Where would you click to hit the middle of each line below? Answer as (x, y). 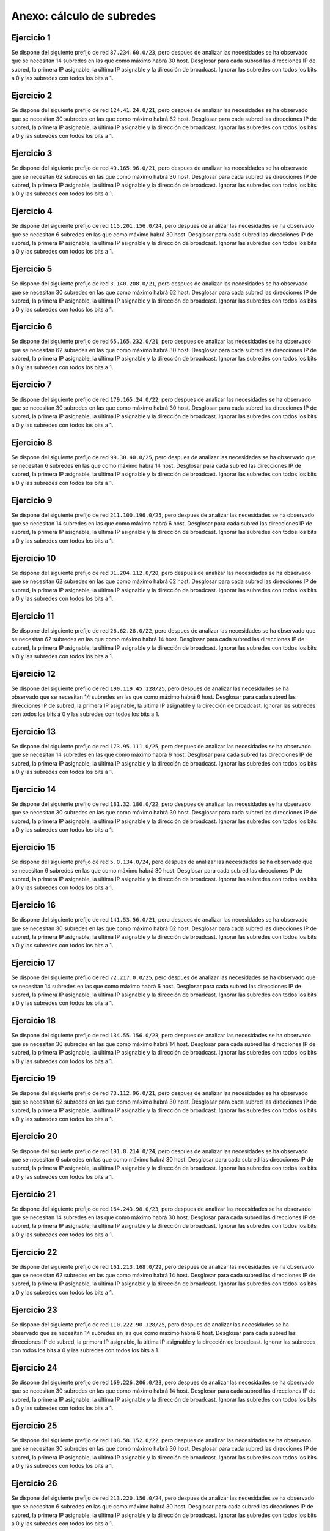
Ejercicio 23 (34, 1310)
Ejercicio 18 (34, 1021)
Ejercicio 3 (32, 153)
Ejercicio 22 (34, 1252)
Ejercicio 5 (32, 269)
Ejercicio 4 (32, 211)
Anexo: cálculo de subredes (84, 16)
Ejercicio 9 (32, 500)
